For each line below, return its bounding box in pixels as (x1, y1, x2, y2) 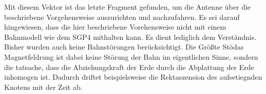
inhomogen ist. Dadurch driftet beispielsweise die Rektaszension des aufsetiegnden (4, 72, 262, 82)
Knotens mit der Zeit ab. (4, 81, 83, 92)
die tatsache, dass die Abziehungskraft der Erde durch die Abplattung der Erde (4, 61, 254, 72)
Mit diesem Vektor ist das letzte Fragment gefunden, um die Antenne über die (4, 2, 251, 12)
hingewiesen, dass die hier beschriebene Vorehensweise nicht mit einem (4, 21, 226, 32)
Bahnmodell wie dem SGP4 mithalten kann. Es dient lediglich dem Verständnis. (4, 31, 257, 42)
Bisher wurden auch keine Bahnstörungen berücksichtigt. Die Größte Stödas (4, 41, 244, 52)
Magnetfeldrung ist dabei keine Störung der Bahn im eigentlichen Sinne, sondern (4, 51, 258, 62)
